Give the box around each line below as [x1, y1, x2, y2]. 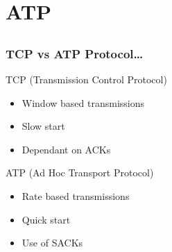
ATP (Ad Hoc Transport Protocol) [6, 165, 154, 180]
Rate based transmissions [21, 189, 130, 203]
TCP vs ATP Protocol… [6, 44, 144, 62]
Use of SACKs [21, 235, 83, 250]
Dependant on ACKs [21, 142, 111, 156]
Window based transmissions [21, 95, 145, 110]
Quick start [21, 212, 71, 226]
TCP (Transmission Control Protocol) [6, 72, 167, 87]
